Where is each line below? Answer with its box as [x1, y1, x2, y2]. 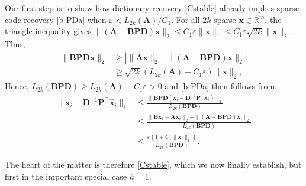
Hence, [5, 80, 29, 92]
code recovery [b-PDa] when [5, 13, 107, 25]
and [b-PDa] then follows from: [165, 80, 278, 92]
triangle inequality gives [5, 25, 91, 37]
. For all [171, 13, 200, 25]
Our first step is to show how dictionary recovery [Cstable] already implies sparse [5, 2, 299, 14]
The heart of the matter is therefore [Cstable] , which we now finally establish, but [5, 158, 302, 171]
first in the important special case [5, 169, 127, 182]
